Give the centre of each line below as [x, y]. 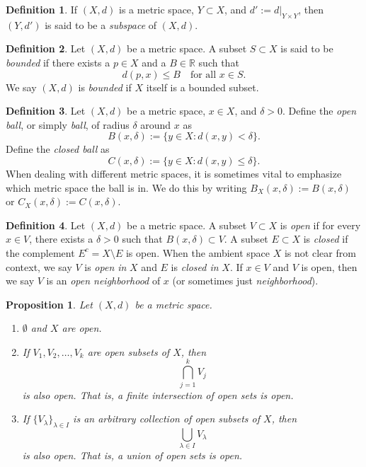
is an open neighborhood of [103, 281]
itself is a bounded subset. [202, 87]
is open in [105, 266]
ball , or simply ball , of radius [68, 124]
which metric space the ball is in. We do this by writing [126, 187]
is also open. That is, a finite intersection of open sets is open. [158, 394]
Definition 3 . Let [46, 111]
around [156, 124]
